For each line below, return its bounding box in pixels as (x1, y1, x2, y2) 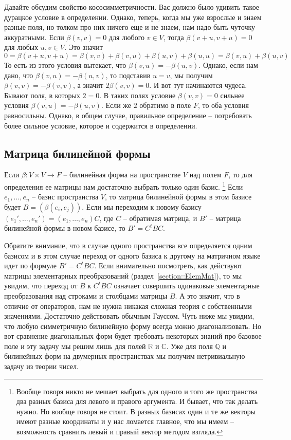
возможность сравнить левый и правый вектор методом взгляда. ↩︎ (16, 426, 223, 437)
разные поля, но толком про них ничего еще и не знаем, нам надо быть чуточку (4, 22, 256, 32)
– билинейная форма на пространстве (63, 169, 181, 180)
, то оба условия (197, 100, 249, 111)
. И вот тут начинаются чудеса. (149, 80, 247, 90)
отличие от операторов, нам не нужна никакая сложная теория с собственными (4, 300, 252, 311)
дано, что (4, 69, 33, 80)
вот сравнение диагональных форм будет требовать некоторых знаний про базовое (4, 331, 262, 341)
